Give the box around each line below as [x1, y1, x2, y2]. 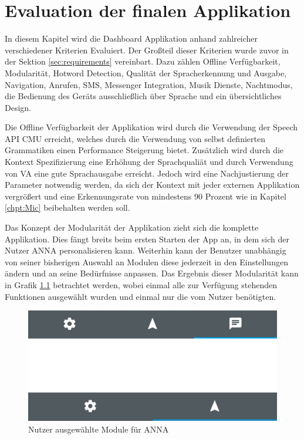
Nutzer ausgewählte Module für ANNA [28, 423, 169, 435]
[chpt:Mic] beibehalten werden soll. [5, 201, 130, 214]
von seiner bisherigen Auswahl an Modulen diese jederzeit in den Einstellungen [5, 255, 288, 268]
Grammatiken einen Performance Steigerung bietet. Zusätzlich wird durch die [5, 144, 284, 156]
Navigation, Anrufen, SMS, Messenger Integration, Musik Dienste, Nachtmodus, [5, 78, 293, 90]
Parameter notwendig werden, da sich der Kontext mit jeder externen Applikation [5, 178, 300, 191]
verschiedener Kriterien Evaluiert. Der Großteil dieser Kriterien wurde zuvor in [5, 43, 289, 56]
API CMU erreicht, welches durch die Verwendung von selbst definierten [5, 132, 265, 144]
